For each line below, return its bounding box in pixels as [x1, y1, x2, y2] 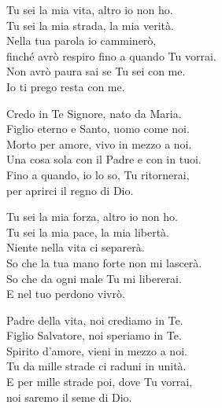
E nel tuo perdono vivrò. [6, 285, 125, 302]
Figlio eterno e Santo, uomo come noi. [6, 120, 190, 137]
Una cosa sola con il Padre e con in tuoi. [6, 151, 202, 167]
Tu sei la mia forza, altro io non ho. [6, 208, 178, 225]
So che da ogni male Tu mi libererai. [6, 270, 182, 286]
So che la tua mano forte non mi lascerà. [6, 254, 202, 270]
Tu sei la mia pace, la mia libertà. [6, 223, 169, 240]
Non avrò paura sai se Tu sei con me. [6, 63, 186, 79]
